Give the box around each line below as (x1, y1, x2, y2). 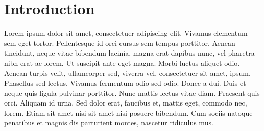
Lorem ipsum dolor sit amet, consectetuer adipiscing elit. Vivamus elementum (4, 28, 248, 38)
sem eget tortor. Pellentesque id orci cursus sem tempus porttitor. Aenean (4, 37, 235, 48)
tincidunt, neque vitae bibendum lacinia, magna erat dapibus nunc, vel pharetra (4, 47, 255, 58)
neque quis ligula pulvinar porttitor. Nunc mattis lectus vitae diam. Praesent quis (4, 87, 260, 98)
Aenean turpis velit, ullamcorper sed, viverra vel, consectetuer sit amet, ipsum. (4, 67, 251, 78)
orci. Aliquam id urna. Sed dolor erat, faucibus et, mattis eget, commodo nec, (4, 97, 247, 108)
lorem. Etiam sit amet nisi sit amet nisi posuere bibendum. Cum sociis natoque (4, 107, 253, 118)
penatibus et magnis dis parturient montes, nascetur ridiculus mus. (4, 117, 213, 128)
